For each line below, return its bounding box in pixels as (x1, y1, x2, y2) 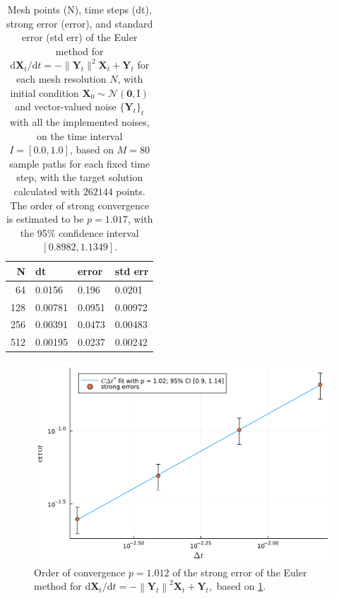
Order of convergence (34, 564, 126, 579)
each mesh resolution (16, 71, 107, 86)
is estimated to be (6, 211, 84, 226)
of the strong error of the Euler (172, 564, 307, 579)
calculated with (13, 183, 81, 198)
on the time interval (37, 128, 123, 143)
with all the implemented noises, (9, 114, 150, 129)
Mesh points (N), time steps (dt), (7, 2, 152, 16)
